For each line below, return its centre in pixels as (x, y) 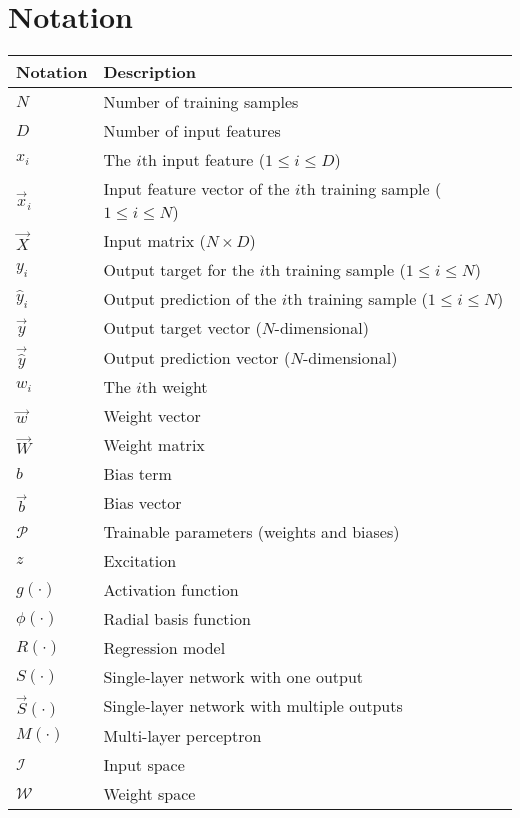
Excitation (140, 561)
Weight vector (152, 416)
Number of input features (192, 131)
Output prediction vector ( (197, 357)
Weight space (149, 793)
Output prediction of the (190, 299)
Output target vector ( (182, 328)
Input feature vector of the (196, 189)
